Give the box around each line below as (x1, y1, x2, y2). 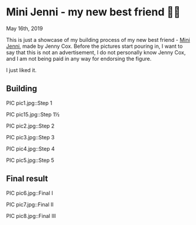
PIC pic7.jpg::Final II (6, 201, 54, 208)
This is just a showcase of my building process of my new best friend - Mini (6, 36, 190, 43)
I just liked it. (6, 66, 37, 73)
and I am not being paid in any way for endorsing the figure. (6, 55, 152, 62)
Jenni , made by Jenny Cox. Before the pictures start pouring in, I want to (6, 43, 183, 50)
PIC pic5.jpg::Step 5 (6, 156, 54, 164)
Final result (6, 174, 48, 184)
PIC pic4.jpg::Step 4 (6, 145, 55, 152)
